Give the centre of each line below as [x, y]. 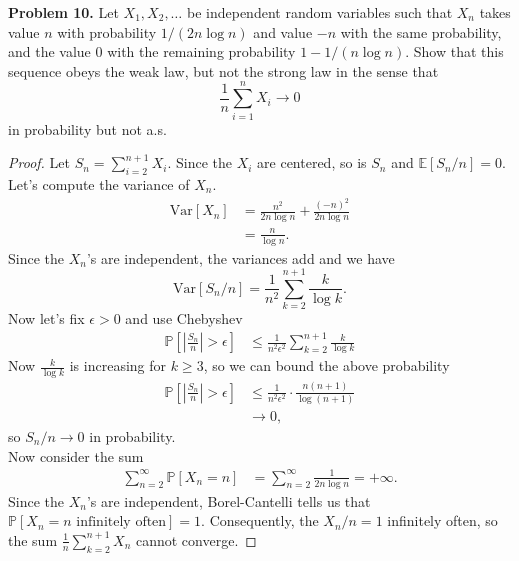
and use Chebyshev [184, 318]
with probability [107, 31]
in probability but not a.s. [87, 128]
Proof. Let [39, 162]
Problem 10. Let [63, 12]
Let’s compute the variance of [99, 183]
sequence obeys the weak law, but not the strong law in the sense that [223, 70]
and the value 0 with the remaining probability [152, 51]
